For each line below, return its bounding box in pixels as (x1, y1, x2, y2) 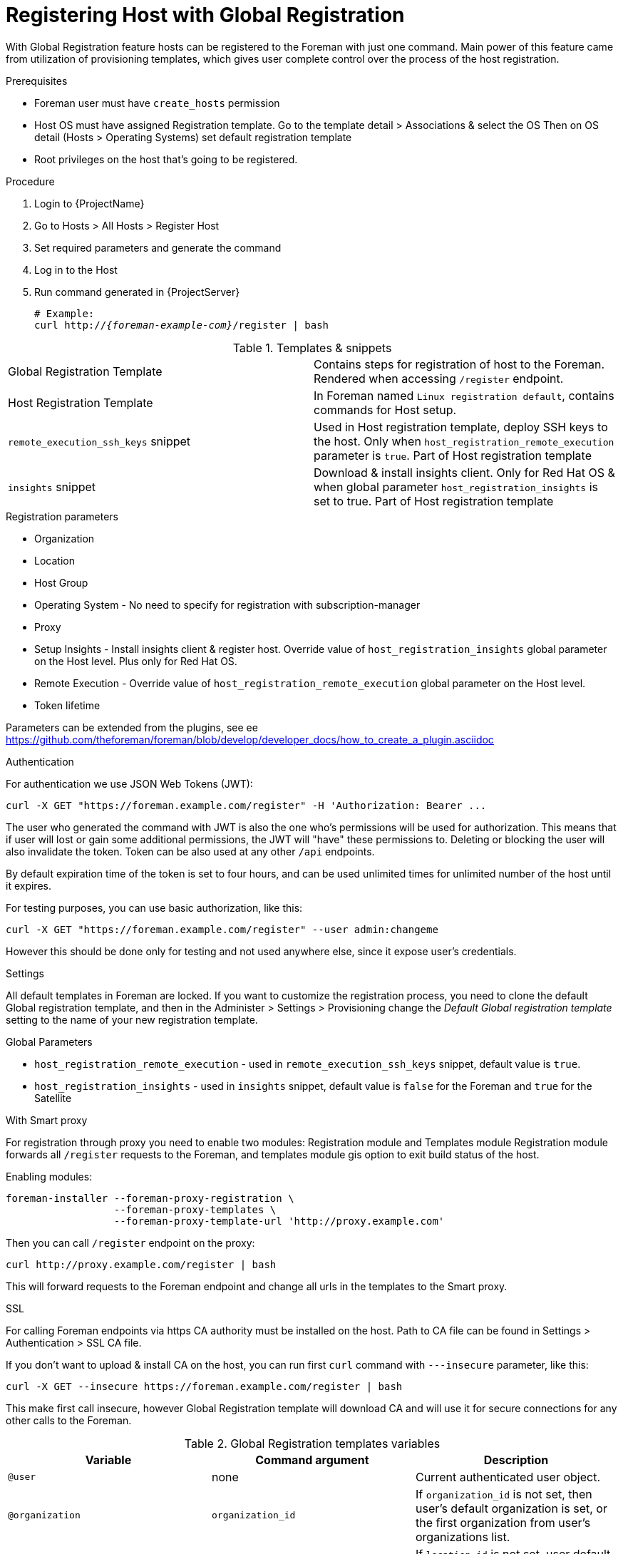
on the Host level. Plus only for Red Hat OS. (34, 654, 237, 667)
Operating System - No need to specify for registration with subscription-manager (34, 598, 421, 611)
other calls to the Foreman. (6, 1414, 132, 1426)
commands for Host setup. (314, 402, 457, 417)
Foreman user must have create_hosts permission (34, 96, 280, 109)
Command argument (255, 1452, 369, 1467)
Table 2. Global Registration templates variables (184, 1436, 441, 1451)
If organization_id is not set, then (415, 1486, 592, 1501)
